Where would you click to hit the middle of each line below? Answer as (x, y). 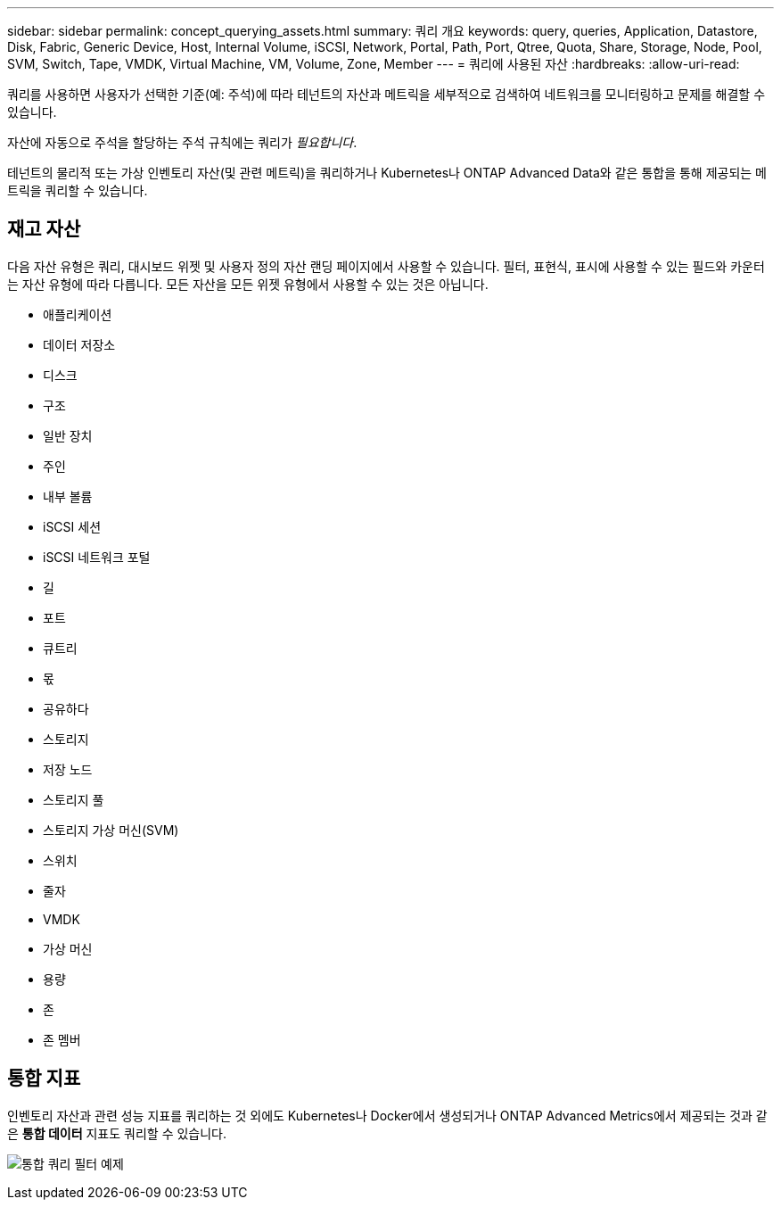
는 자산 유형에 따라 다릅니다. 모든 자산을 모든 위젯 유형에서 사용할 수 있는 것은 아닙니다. (248, 284)
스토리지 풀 (74, 799)
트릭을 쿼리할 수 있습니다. (78, 190)
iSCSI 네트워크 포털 (97, 557)
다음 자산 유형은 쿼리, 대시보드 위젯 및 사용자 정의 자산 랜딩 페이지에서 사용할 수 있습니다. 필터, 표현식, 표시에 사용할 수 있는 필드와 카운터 (386, 266)
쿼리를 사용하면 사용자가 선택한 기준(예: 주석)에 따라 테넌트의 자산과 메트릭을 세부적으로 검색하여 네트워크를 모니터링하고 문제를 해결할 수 (386, 94)
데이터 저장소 (79, 344)
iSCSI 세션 (72, 526)
